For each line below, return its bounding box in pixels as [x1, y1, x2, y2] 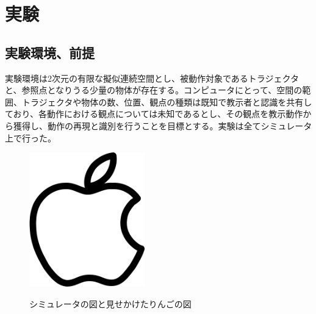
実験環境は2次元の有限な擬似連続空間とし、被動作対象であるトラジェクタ [5, 71, 300, 84]
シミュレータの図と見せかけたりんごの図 [29, 297, 192, 310]
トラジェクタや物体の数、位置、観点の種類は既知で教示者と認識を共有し [21, 95, 312, 108]
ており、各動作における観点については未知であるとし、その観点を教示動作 [5, 107, 303, 120]
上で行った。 [5, 131, 56, 144]
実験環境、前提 [5, 43, 95, 62]
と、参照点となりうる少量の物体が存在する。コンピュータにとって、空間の [5, 84, 303, 96]
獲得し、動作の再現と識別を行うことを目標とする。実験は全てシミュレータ [13, 119, 312, 132]
